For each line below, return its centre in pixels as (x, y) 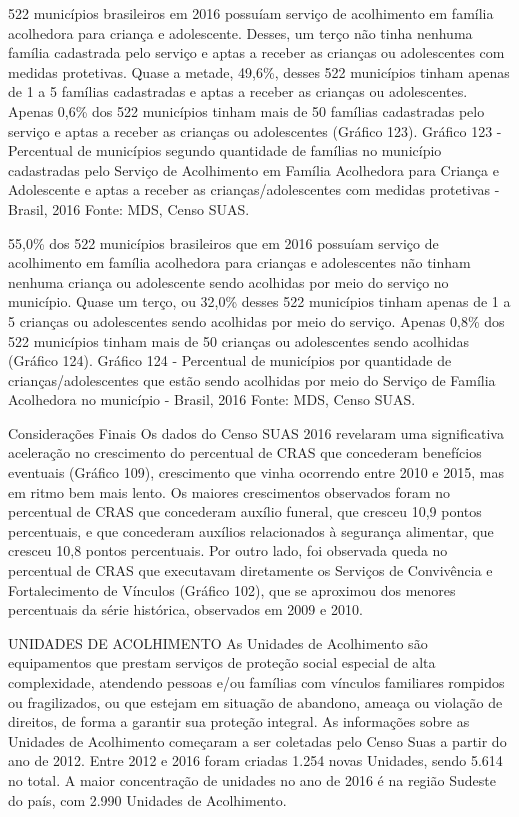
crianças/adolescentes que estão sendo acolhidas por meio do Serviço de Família (252, 379)
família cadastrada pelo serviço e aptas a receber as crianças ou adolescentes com (256, 52)
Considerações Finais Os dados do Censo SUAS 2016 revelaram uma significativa (256, 432)
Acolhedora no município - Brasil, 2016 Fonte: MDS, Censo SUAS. (212, 399)
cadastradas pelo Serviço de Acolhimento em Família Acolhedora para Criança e (253, 169)
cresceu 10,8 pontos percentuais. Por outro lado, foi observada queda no (228, 550)
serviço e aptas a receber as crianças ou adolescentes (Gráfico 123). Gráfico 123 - (255, 130)
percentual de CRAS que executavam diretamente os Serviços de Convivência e (250, 570)
